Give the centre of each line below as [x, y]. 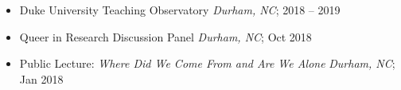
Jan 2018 [41, 78]
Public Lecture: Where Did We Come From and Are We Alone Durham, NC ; [207, 63]
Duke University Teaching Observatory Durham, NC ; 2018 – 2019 [180, 10]
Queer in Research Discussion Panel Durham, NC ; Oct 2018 [165, 36]
